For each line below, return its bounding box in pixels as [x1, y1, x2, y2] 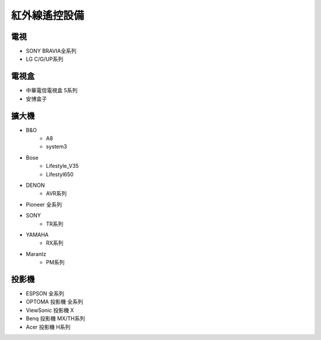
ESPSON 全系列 [26, 290, 65, 297]
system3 [46, 143, 68, 150]
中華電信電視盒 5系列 [26, 87, 78, 94]
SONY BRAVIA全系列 [26, 48, 77, 55]
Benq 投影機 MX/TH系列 [26, 315, 86, 322]
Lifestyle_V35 [46, 163, 79, 170]
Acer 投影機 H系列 [26, 323, 71, 330]
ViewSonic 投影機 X [26, 307, 74, 314]
